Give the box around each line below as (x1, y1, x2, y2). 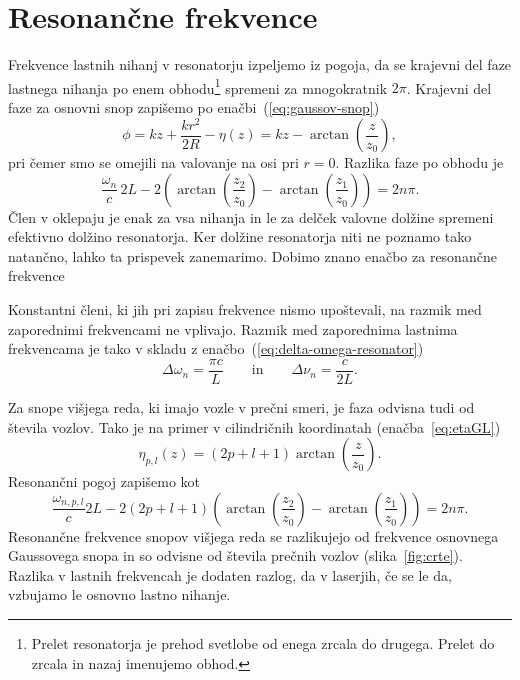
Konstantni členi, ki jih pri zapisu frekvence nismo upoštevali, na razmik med (8, 299, 482, 320)
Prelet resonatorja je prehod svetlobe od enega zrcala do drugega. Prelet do (31, 633, 495, 654)
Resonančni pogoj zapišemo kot (8, 471, 201, 492)
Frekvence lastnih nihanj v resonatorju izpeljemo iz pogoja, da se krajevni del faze (8, 54, 512, 75)
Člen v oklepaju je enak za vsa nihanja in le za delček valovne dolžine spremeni (8, 206, 494, 227)
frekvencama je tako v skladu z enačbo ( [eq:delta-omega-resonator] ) (8, 338, 424, 359)
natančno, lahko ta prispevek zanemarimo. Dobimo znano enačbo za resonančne (8, 245, 497, 266)
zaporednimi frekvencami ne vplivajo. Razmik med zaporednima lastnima (8, 318, 458, 339)
